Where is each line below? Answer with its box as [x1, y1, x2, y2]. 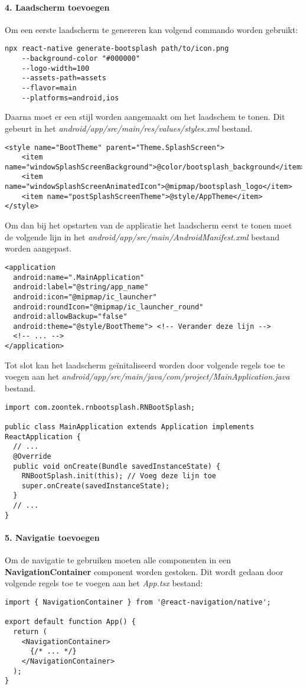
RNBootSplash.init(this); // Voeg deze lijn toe [21, 472, 216, 481]
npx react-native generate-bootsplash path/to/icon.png [5, 44, 229, 53]
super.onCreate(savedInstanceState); [21, 481, 170, 490]
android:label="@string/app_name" [13, 283, 149, 292]
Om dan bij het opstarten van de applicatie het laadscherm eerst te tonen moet [5, 219, 292, 231]
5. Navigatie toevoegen [5, 531, 100, 544]
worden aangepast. [5, 242, 72, 254]
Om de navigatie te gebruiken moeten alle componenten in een [5, 554, 231, 566]
